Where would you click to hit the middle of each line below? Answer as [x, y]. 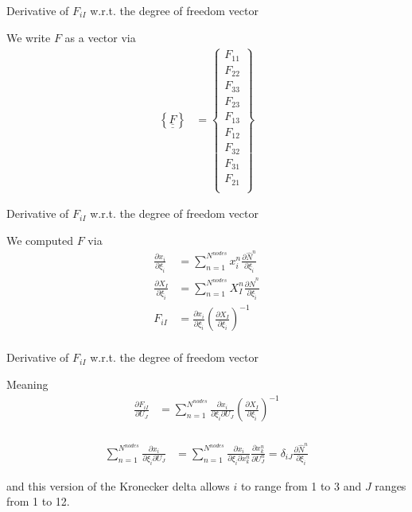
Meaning [27, 384]
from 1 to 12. [38, 501]
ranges [391, 485]
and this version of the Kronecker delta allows [118, 485]
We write [29, 37]
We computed [40, 240]
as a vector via [100, 37]
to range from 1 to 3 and [301, 485]
